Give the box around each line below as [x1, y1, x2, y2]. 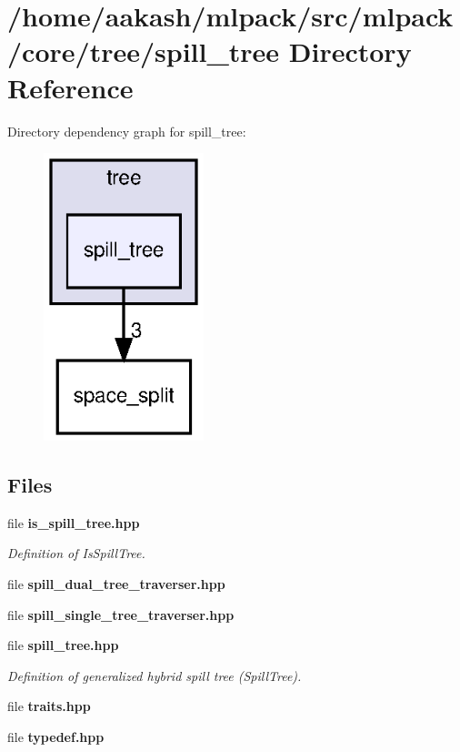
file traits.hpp [7, 696, 91, 716]
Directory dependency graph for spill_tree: [7, 121, 246, 140]
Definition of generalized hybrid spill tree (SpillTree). [7, 666, 302, 685]
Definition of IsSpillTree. [7, 544, 145, 563]
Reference [7, 68, 134, 106]
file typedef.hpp [7, 727, 105, 747]
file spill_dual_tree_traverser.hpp [7, 574, 225, 594]
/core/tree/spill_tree [7, 33, 280, 70]
